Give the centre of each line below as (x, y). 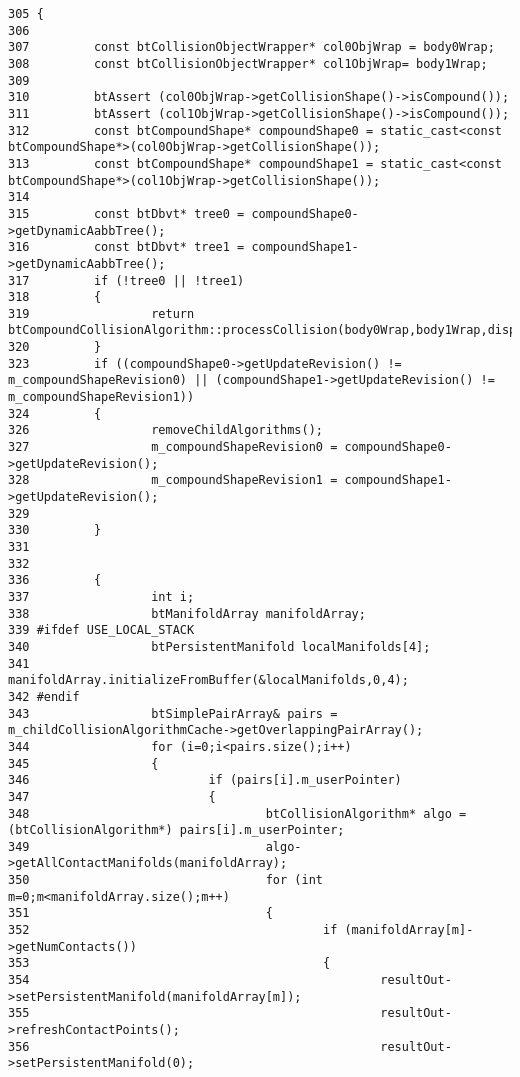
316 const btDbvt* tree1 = (126, 247)
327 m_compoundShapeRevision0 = (173, 447)
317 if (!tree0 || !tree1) (126, 280)
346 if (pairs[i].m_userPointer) (205, 780)
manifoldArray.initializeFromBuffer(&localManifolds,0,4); (208, 680)
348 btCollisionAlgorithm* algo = (237, 813)
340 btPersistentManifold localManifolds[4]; (219, 646)
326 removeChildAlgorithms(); (165, 430)
